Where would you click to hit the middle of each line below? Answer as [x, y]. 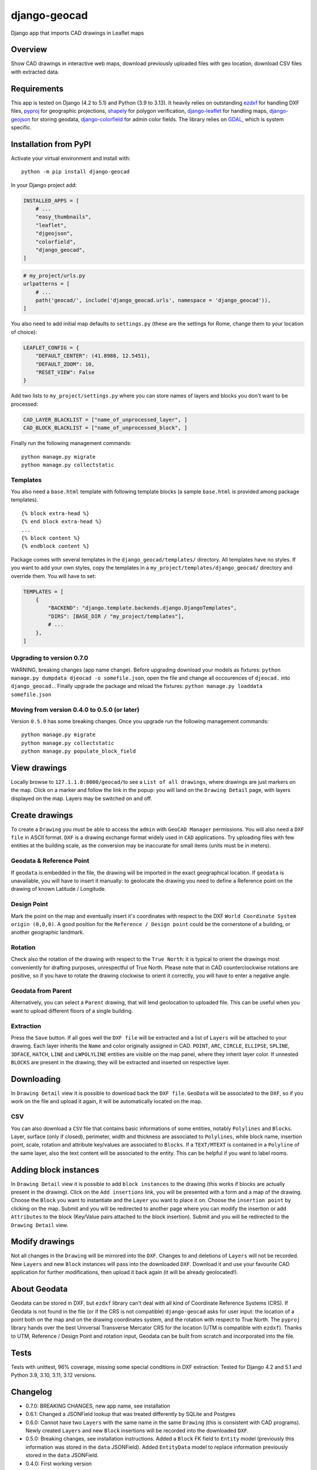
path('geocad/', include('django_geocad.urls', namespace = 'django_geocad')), [153, 300]
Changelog [31, 1392]
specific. [21, 127]
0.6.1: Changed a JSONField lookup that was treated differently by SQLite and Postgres [131, 1414]
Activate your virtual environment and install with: [71, 158]
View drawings [39, 768]
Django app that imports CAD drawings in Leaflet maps [77, 33]
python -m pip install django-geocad [76, 172]
